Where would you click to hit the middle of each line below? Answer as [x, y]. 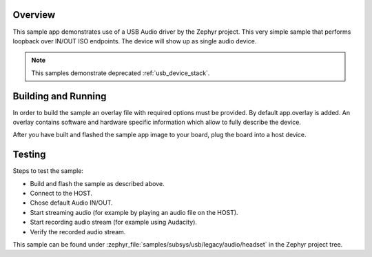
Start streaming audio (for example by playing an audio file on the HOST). [134, 212]
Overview [34, 15]
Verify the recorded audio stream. [78, 232]
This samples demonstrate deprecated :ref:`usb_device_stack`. [121, 73]
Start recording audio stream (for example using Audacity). [114, 222]
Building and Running [60, 96]
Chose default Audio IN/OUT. [71, 203]
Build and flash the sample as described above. [97, 183]
